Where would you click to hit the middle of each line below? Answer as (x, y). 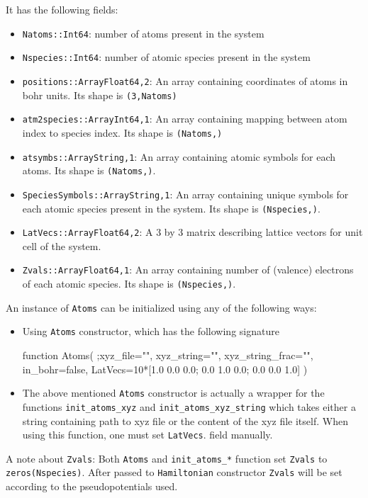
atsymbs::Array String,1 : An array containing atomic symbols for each (179, 156)
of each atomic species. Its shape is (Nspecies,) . (129, 284)
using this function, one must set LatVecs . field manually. (147, 435)
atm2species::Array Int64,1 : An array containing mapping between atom (185, 119)
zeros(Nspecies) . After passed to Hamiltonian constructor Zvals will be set (174, 472)
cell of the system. (62, 245)
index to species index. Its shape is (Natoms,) (122, 132)
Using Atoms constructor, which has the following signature (151, 331)
